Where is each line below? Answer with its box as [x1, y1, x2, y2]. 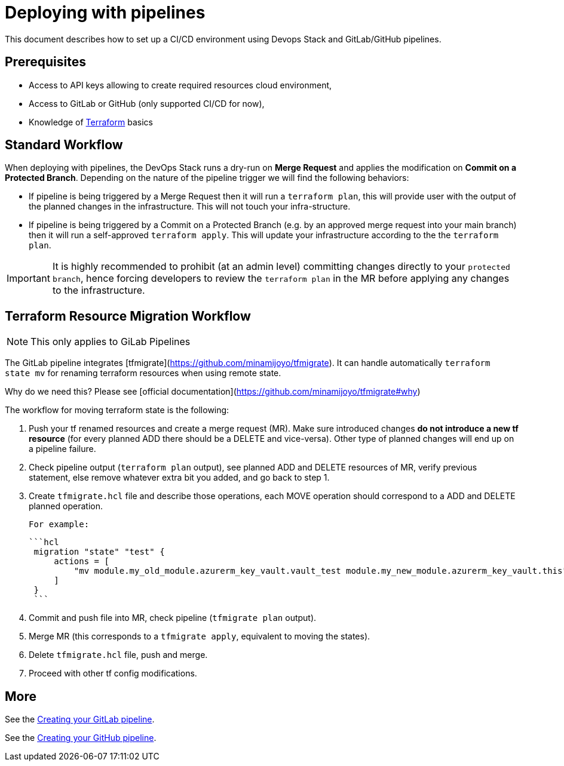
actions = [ [54, 556, 109, 567]
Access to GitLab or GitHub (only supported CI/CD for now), [29, 98, 265, 109]
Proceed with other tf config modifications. [29, 668, 197, 679]
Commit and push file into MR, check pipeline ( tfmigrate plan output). [29, 613, 317, 623]
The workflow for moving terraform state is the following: [5, 405, 229, 416]
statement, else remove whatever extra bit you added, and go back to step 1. [29, 472, 330, 483]
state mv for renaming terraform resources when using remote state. [5, 368, 281, 379]
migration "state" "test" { [33, 547, 165, 557]
